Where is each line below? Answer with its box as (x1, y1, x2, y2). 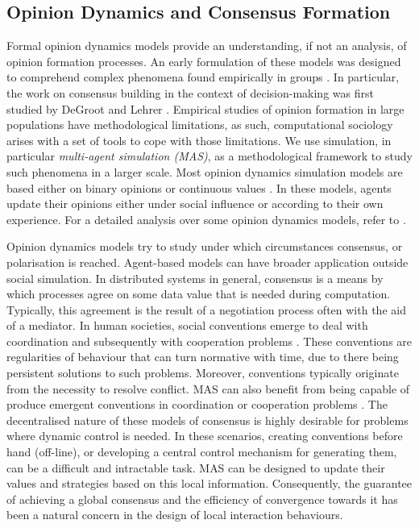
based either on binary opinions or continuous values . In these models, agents (6, 179, 392, 196)
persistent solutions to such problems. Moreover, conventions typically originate (6, 364, 399, 381)
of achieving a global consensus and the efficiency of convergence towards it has (6, 490, 398, 507)
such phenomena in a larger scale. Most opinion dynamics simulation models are (6, 163, 403, 180)
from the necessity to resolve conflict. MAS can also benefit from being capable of (6, 380, 410, 397)
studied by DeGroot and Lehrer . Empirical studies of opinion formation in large (6, 100, 404, 117)
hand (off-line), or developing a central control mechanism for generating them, (6, 443, 397, 460)
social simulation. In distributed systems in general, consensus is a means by (6, 269, 384, 286)
